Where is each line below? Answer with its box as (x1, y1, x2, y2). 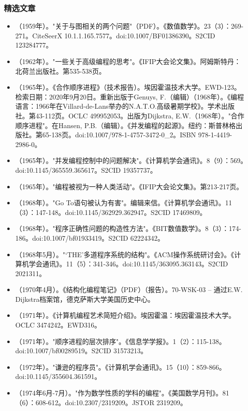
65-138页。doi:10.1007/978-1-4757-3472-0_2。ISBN (42, 130, 196, 140)
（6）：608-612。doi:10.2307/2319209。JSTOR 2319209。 (15, 397, 187, 407)
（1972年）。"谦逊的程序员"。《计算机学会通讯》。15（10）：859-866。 (15, 362, 226, 372)
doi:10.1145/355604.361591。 (15, 371, 102, 381)
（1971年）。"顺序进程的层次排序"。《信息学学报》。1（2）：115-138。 (15, 336, 226, 346)
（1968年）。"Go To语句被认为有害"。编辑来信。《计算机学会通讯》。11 (15, 197, 232, 208)
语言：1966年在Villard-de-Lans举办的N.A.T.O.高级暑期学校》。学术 (15, 101, 221, 111)
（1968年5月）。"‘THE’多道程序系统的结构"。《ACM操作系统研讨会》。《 (15, 249, 234, 259)
